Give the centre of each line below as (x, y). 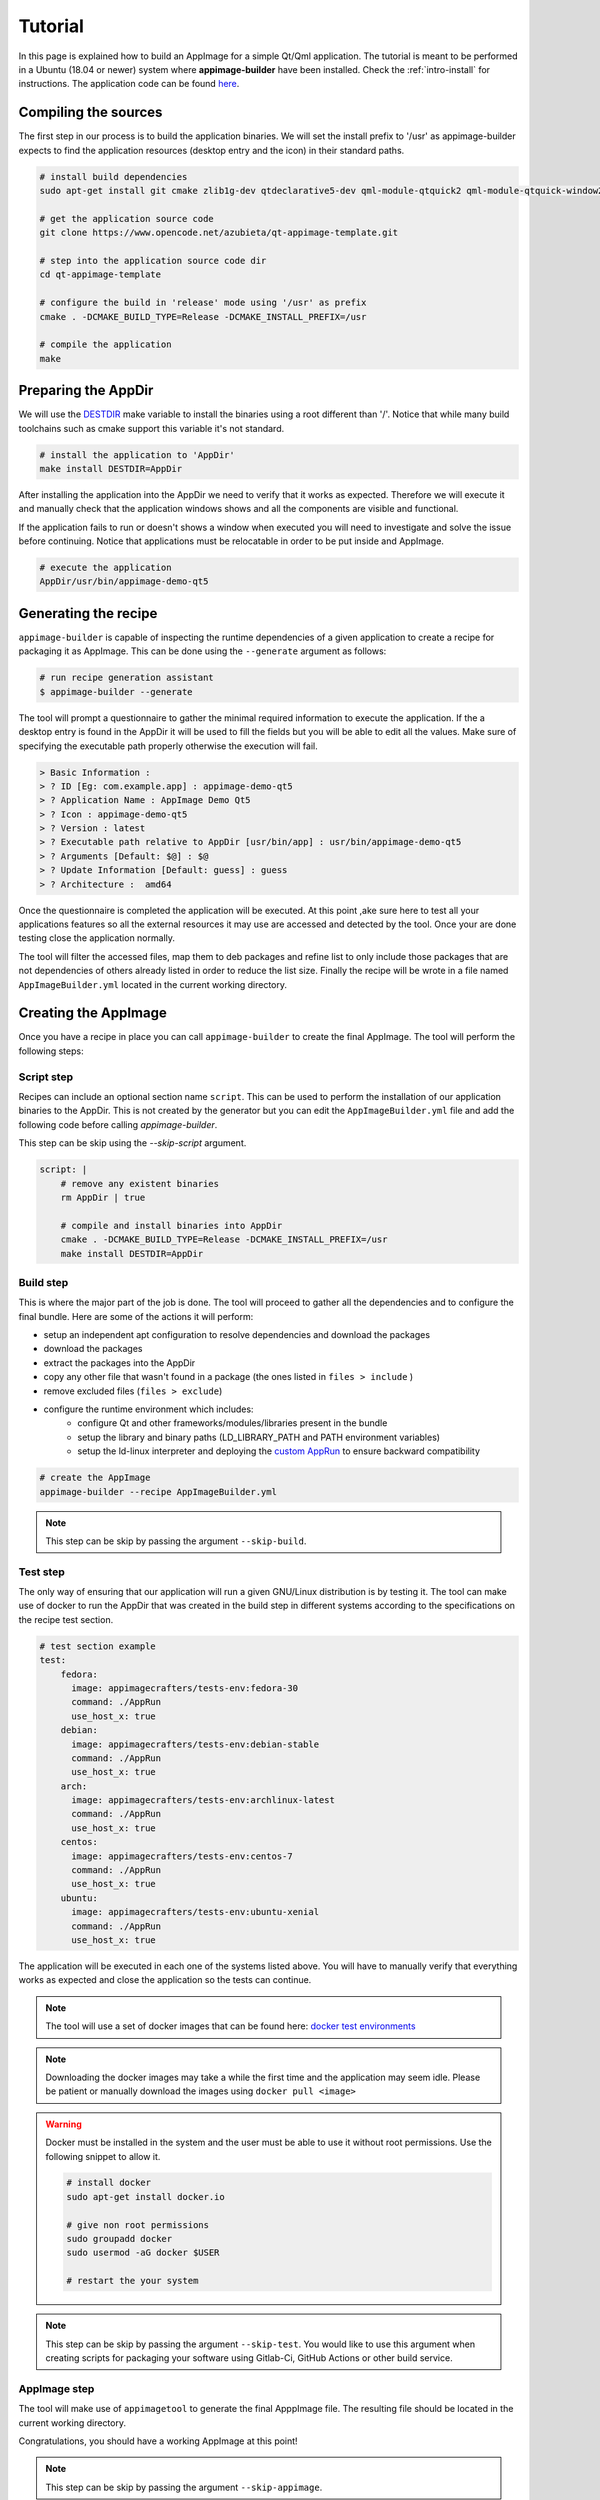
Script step (46, 1077)
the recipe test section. (66, 1619)
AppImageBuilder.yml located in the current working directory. (153, 984)
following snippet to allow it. (103, 2156)
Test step (41, 1572)
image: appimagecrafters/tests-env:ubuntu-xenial (195, 1912)
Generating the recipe (88, 613)
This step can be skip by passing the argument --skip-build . (176, 1541)
